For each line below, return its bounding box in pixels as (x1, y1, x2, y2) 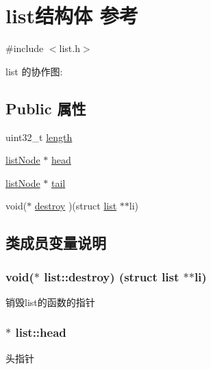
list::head (15, 324, 66, 341)
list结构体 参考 (5, 1, 138, 29)
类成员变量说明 (5, 232, 106, 253)
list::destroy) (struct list (44, 268, 179, 285)
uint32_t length (5, 129, 73, 144)
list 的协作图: (5, 64, 63, 78)
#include (5, 41, 44, 55)
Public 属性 (5, 97, 86, 118)
